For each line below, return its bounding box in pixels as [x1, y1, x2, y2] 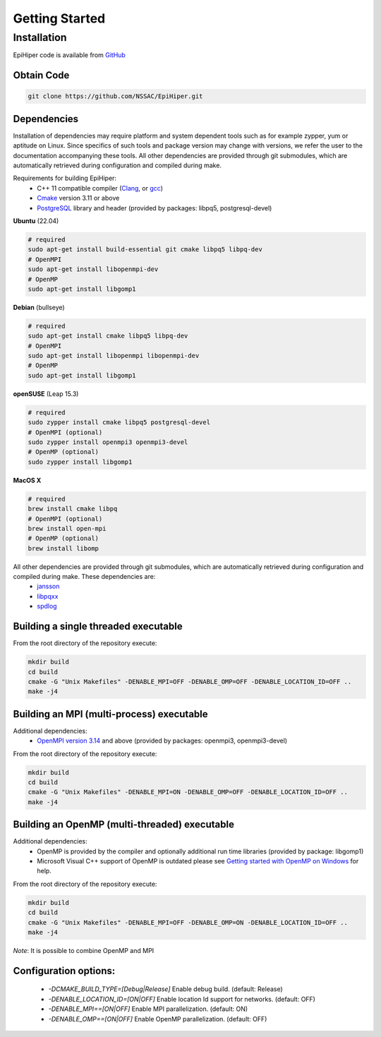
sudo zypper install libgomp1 [28, 457, 133, 466]
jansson [37, 582, 60, 591]
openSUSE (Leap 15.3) [13, 389, 79, 398]
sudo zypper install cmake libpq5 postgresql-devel [28, 419, 211, 426]
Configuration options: [13, 964, 116, 977]
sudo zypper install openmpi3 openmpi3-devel [28, 438, 188, 446]
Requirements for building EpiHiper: [13, 174, 116, 183]
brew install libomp [28, 544, 99, 552]
